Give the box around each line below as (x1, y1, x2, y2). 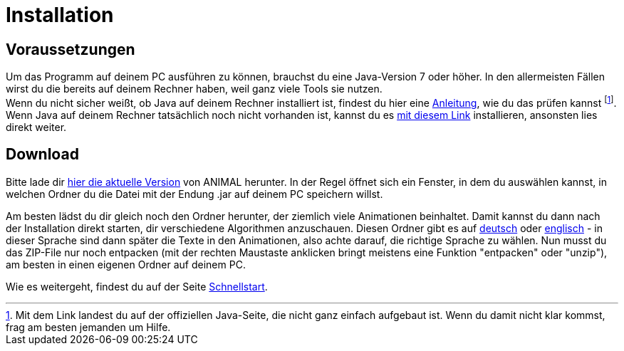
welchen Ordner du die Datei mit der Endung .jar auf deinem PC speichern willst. (6, 187, 383, 200)
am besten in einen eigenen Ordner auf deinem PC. (6, 258, 246, 271)
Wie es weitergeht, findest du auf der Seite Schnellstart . (6, 280, 268, 293)
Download (6, 145, 79, 164)
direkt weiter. (6, 120, 67, 133)
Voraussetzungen (6, 40, 135, 58)
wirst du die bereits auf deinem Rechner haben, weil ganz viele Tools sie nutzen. (6, 83, 383, 95)
